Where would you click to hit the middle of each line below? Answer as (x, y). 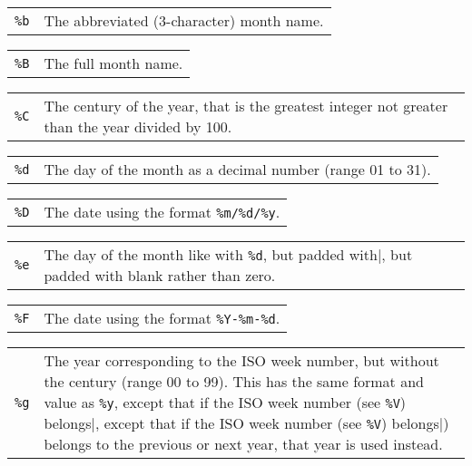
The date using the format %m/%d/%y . (162, 212)
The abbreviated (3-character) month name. (184, 20)
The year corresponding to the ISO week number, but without (241, 360)
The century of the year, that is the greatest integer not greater (246, 106)
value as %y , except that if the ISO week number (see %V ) (225, 402)
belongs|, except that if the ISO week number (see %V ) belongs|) (246, 423)
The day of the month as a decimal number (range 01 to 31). (237, 169)
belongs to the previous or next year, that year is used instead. (243, 444)
